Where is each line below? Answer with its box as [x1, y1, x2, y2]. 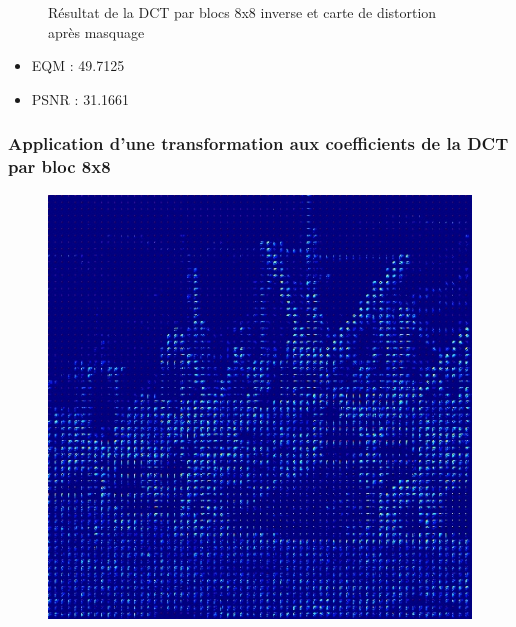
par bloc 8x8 [8, 154, 111, 179]
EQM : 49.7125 [31, 55, 125, 76]
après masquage [48, 21, 145, 42]
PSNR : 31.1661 [31, 88, 130, 109]
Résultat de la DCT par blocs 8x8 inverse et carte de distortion [48, 2, 437, 22]
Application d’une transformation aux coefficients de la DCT [8, 131, 509, 156]
